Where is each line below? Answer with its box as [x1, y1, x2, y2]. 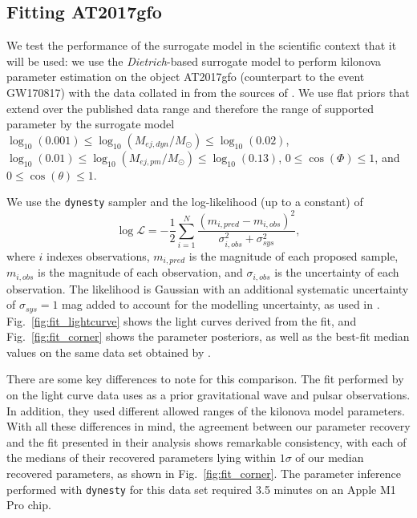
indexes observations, [46, 247, 150, 264]
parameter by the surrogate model [6, 115, 175, 132]
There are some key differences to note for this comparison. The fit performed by [6, 370, 404, 387]
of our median [295, 449, 364, 466]
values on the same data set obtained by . [6, 343, 211, 360]
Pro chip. [6, 496, 51, 513]
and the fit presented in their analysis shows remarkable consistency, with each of [6, 433, 407, 450]
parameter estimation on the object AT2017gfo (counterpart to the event [6, 68, 365, 85]
